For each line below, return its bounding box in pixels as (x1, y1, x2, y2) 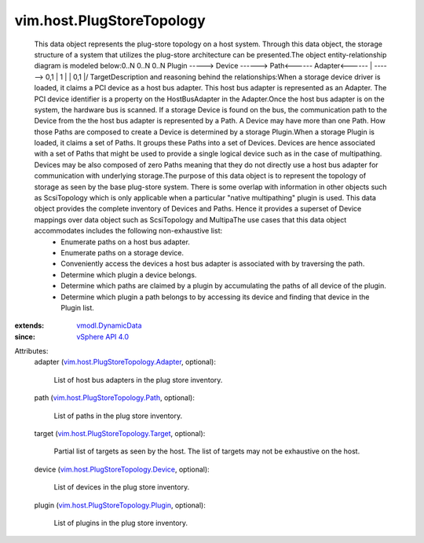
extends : (14, 321, 45, 330)
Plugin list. (60, 303, 94, 312)
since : (14, 332, 35, 341)
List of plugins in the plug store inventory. (53, 519, 188, 527)
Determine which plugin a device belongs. (60, 270, 197, 279)
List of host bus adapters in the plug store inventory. (53, 375, 223, 384)
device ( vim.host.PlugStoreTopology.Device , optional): (34, 464, 210, 474)
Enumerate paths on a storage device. (60, 248, 185, 257)
